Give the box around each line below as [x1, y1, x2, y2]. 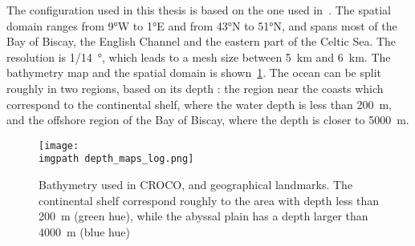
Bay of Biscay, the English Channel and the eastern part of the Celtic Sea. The [6, 33, 397, 50]
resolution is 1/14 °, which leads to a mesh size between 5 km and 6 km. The [6, 48, 391, 65]
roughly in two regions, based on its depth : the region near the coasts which [6, 79, 384, 96]
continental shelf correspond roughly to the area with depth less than [39, 192, 379, 208]
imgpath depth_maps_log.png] [39, 153, 194, 165]
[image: [39, 139, 79, 151]
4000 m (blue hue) [39, 223, 130, 240]
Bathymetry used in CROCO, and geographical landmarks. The [39, 176, 353, 193]
